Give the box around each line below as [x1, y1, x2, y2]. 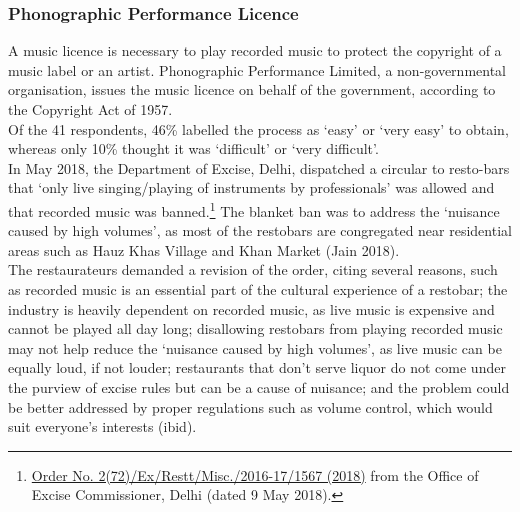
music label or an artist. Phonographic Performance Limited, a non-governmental [8, 59, 506, 80]
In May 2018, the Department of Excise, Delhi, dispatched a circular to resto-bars [8, 157, 510, 178]
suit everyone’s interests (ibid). [8, 416, 197, 437]
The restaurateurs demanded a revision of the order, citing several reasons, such [8, 259, 498, 280]
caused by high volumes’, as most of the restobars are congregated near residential [8, 220, 512, 241]
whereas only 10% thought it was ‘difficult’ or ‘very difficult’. [8, 138, 379, 159]
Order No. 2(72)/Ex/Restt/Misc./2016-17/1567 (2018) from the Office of [31, 464, 479, 485]
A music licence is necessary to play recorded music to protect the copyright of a [8, 40, 502, 61]
